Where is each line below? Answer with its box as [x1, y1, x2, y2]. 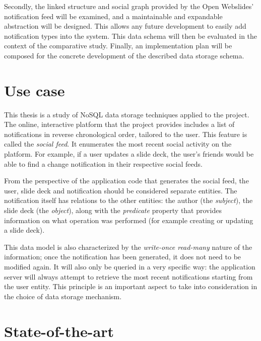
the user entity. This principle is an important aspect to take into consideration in [4, 281, 257, 292]
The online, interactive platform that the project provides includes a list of [4, 119, 235, 129]
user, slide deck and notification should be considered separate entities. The [4, 185, 237, 195]
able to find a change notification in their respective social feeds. [4, 158, 203, 169]
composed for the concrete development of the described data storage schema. [4, 50, 244, 60]
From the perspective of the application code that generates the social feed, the [4, 175, 249, 186]
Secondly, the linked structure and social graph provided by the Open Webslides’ [4, 1, 254, 11]
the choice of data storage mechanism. [4, 291, 122, 301]
